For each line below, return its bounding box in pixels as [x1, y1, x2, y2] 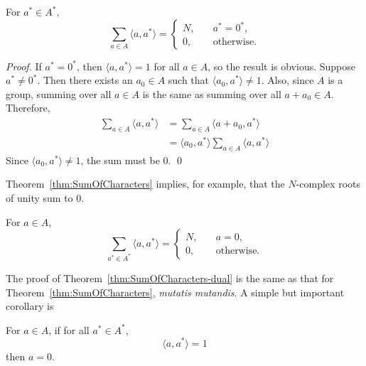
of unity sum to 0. [6, 190, 85, 205]
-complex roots [296, 176, 360, 191]
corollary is [6, 298, 54, 313]
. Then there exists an [37, 72, 133, 87]
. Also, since [261, 72, 314, 87]
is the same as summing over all [142, 86, 281, 101]
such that [168, 72, 210, 87]
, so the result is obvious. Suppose [208, 58, 356, 73]
